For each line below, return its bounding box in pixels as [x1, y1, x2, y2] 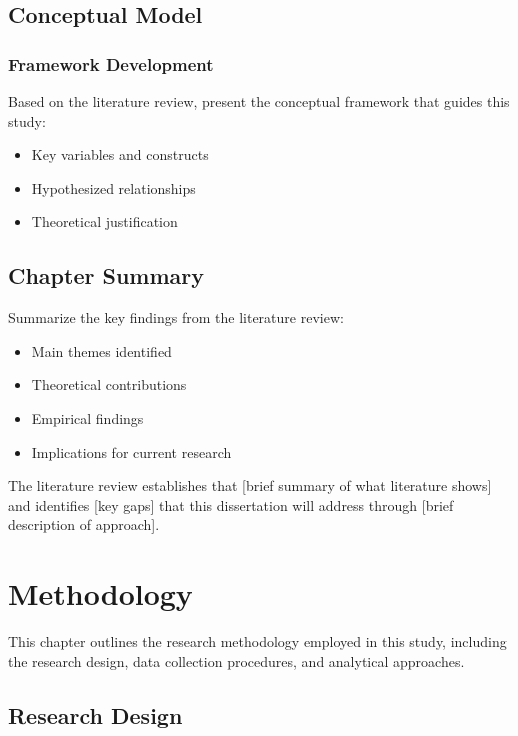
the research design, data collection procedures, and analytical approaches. [8, 650, 465, 671]
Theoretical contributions [31, 374, 187, 395]
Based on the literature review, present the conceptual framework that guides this [8, 91, 510, 111]
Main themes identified [31, 340, 172, 361]
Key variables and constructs [31, 144, 209, 165]
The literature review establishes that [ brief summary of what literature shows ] [8, 475, 492, 496]
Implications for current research [31, 441, 232, 462]
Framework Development [8, 51, 214, 76]
